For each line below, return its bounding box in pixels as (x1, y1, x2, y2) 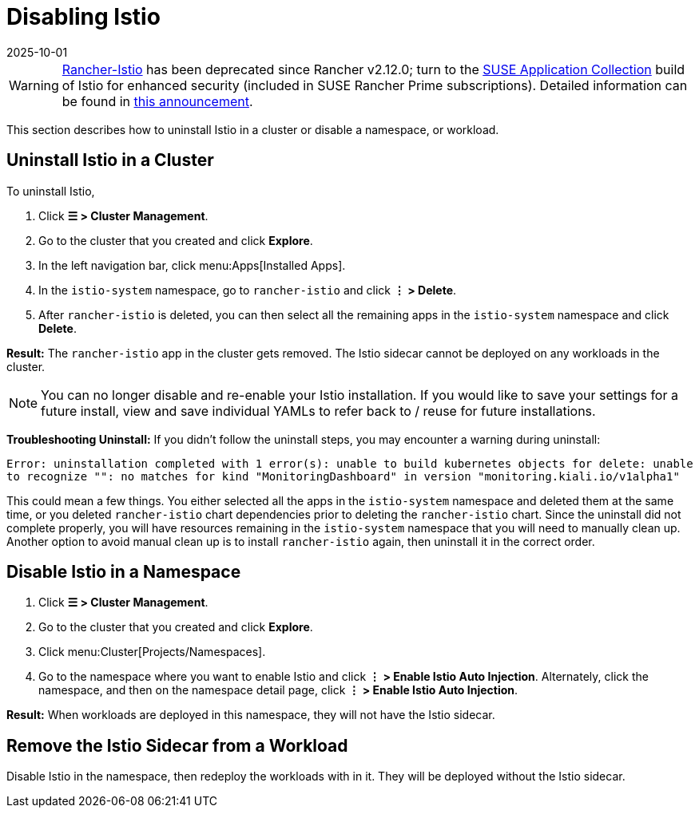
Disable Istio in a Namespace (6, 562, 241, 583)
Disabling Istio (6, 3, 161, 30)
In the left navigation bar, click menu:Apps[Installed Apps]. (38, 258, 346, 272)
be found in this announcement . (62, 93, 253, 109)
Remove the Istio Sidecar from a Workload (6, 735, 348, 756)
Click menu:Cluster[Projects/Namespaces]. (38, 645, 266, 659)
